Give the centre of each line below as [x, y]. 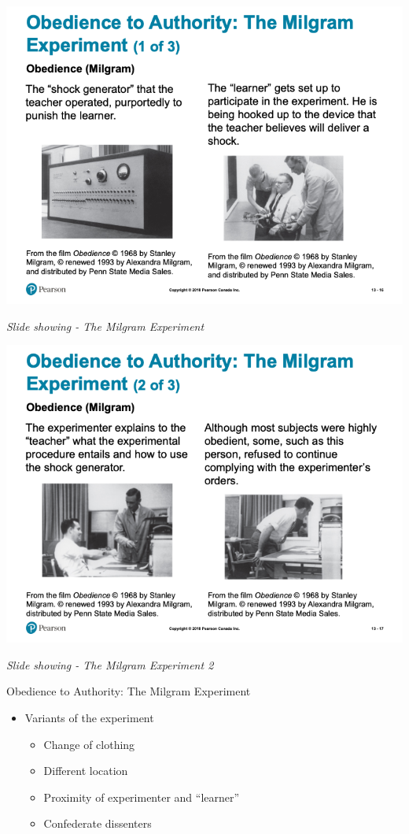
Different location [86, 771]
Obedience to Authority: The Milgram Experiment [129, 691]
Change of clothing [89, 744]
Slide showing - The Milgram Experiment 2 [110, 664]
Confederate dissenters [98, 823]
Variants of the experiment [89, 717]
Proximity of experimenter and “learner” [142, 797]
